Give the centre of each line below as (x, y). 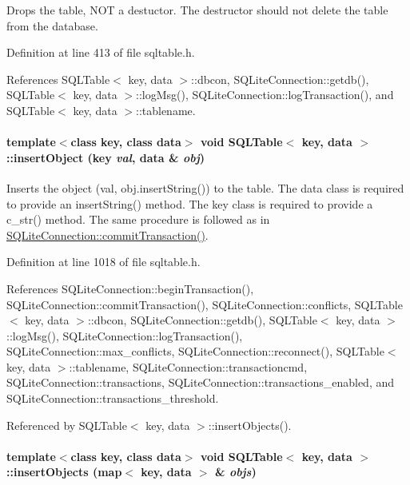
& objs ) (236, 472)
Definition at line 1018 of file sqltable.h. (103, 262)
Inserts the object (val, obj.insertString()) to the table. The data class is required (205, 187)
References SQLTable (58, 79)
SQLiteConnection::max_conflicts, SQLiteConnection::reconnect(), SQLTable (195, 351)
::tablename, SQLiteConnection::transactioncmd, (188, 366)
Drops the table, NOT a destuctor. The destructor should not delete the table (197, 10)
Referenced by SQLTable (67, 425)
